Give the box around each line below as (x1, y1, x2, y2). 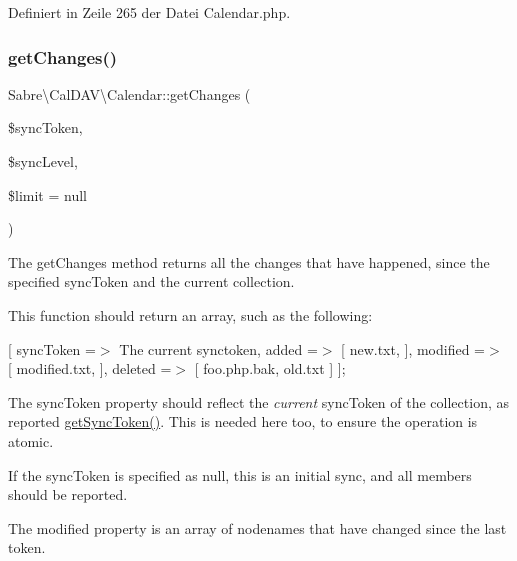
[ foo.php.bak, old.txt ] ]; (194, 358, 346, 379)
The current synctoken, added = (119, 338, 318, 359)
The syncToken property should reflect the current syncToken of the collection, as (8, 391, 509, 412)
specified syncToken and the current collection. (8, 271, 295, 292)
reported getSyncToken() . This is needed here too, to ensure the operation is (8, 411, 478, 432)
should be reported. (8, 484, 128, 505)
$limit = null (8, 184, 87, 205)
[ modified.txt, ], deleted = (8, 358, 172, 379)
